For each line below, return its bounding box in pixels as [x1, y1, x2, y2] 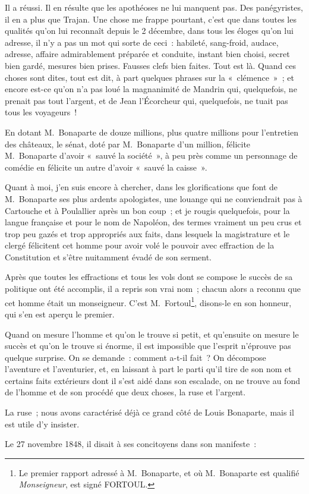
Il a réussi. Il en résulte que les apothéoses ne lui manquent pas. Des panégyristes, [5, 1, 303, 13]
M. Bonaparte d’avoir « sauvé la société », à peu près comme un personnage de [5, 149, 298, 162]
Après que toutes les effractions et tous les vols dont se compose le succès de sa [5, 270, 293, 283]
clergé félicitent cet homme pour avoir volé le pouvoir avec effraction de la [5, 239, 275, 251]
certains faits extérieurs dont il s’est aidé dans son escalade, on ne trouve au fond [5, 374, 300, 386]
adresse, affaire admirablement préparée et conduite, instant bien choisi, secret [5, 48, 290, 60]
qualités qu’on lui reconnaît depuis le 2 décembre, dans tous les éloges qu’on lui [5, 24, 294, 37]
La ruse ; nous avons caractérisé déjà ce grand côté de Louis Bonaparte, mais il [5, 406, 294, 419]
